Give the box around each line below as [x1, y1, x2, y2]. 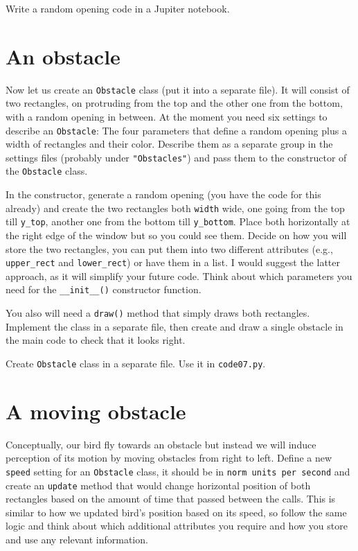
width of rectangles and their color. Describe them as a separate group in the [6, 137, 333, 151]
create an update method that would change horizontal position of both [6, 478, 311, 492]
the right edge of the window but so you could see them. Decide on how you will [6, 228, 347, 243]
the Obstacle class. [6, 164, 88, 178]
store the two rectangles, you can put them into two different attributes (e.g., [6, 241, 333, 256]
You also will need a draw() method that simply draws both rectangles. [6, 306, 310, 320]
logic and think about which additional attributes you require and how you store [6, 518, 348, 533]
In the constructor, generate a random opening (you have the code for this [6, 187, 321, 202]
